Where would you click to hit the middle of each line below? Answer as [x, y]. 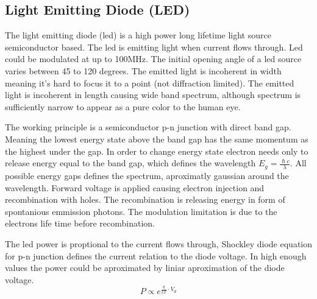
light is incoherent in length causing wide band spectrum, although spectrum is [153, 95]
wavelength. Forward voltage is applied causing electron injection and [135, 187]
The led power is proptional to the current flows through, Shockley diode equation [158, 243]
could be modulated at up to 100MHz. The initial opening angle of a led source [153, 59]
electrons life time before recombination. [80, 223]
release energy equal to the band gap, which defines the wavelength [130, 163]
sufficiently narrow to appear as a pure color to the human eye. [123, 106]
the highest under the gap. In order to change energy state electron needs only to [157, 151]
